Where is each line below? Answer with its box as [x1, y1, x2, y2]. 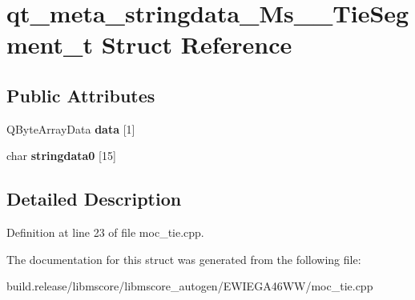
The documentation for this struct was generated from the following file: [6, 250, 361, 267]
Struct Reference [101, 28, 292, 61]
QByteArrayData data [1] [6, 120, 135, 137]
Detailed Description [6, 186, 182, 211]
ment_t [6, 28, 93, 61]
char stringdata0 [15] [6, 147, 116, 164]
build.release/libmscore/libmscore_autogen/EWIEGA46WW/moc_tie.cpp [6, 278, 373, 294]
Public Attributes [6, 82, 155, 107]
